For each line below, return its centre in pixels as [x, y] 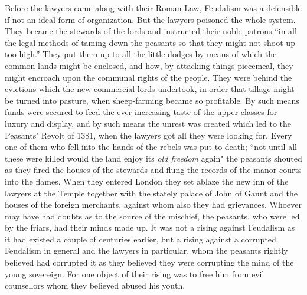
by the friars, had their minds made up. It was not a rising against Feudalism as [150, 227]
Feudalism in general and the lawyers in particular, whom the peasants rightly [146, 250]
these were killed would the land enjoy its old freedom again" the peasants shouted [153, 158]
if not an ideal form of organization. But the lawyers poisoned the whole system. [150, 19]
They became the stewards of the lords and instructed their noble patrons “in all [151, 31]
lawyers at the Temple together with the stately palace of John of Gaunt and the [151, 193]
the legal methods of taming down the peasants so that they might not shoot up [150, 42]
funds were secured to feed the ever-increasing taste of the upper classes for [141, 112]
